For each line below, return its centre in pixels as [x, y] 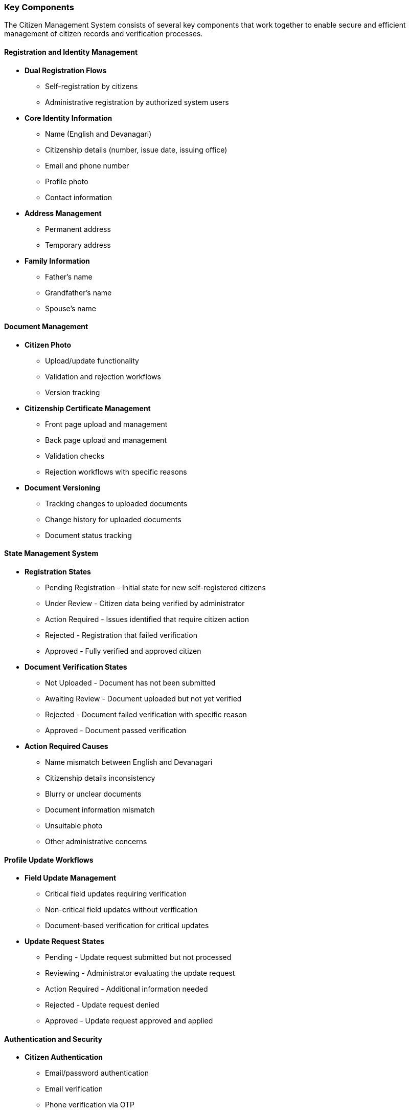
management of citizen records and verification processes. [104, 34]
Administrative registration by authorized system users [137, 102]
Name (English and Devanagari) [98, 134]
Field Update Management [71, 878]
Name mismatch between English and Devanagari [129, 762]
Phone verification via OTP [90, 1105]
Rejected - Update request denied [102, 1005]
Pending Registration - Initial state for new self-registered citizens [155, 588]
